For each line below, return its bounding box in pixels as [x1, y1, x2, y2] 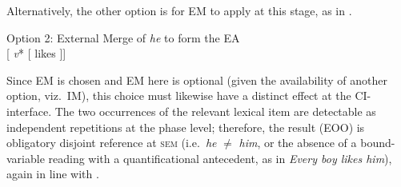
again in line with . [6, 165, 99, 182]
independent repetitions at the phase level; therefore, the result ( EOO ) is [6, 118, 365, 135]
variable [6, 149, 45, 166]
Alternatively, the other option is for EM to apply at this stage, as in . [6, 2, 352, 18]
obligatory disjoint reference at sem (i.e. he [6, 134, 217, 151]
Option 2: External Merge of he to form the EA [6, 29, 240, 46]
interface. [6, 102, 52, 119]
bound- [360, 134, 395, 151]
